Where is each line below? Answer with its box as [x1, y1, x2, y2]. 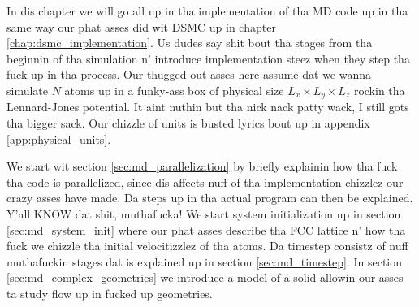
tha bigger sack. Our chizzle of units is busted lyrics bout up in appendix [6, 115, 370, 132]
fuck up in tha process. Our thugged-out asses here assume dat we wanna [6, 66, 372, 83]
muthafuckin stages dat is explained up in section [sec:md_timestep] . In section [6, 253, 403, 270]
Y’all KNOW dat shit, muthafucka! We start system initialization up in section [6, 205, 401, 222]
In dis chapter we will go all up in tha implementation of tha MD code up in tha [6, 2, 408, 19]
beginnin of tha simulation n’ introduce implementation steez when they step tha [6, 50, 410, 67]
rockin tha [353, 81, 405, 98]
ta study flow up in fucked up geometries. [6, 284, 213, 301]
